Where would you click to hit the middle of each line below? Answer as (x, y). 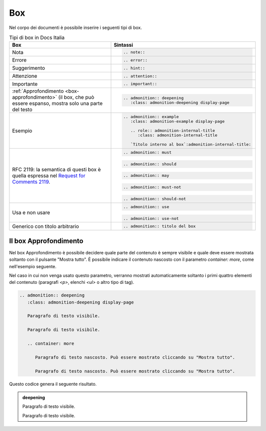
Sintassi (123, 45)
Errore (19, 60)
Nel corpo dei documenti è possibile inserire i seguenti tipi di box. (76, 28)
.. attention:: (140, 76)
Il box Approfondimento (46, 241)
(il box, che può (76, 97)
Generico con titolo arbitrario (46, 226)
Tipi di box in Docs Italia (37, 38)
